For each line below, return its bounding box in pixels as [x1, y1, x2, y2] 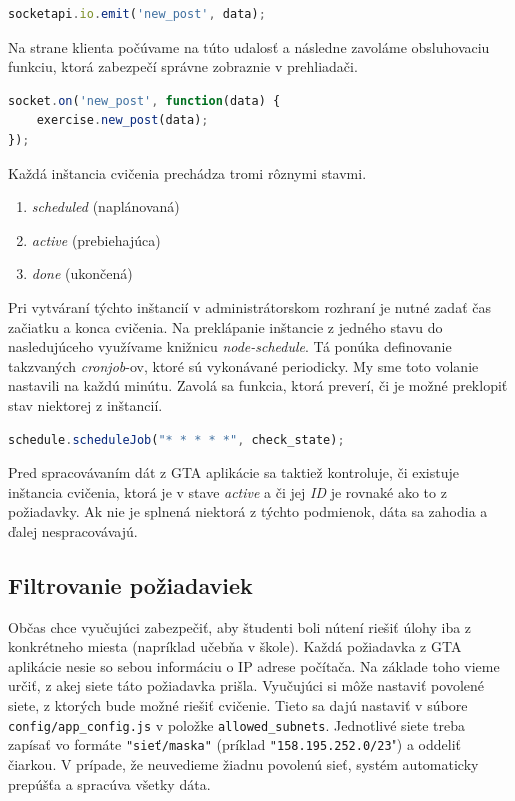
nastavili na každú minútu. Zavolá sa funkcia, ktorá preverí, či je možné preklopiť [8, 375, 508, 396]
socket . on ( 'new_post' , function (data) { [8, 93, 281, 108]
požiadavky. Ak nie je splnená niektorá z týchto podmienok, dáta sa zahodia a [8, 501, 488, 522]
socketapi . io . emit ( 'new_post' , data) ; [8, 7, 266, 21]
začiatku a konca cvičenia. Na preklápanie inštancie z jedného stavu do [8, 316, 443, 337]
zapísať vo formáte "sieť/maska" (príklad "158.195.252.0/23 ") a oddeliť [8, 734, 461, 755]
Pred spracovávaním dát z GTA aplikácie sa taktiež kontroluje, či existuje [8, 462, 459, 483]
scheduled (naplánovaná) [31, 196, 180, 217]
